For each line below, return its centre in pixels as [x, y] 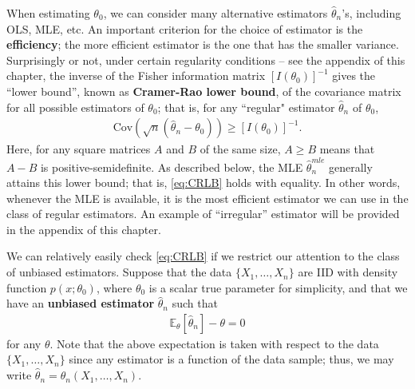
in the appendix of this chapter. [84, 229]
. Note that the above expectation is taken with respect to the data [214, 343]
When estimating [48, 13]
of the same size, [240, 149]
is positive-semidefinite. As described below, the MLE [172, 167]
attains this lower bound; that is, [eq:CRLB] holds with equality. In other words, [204, 183]
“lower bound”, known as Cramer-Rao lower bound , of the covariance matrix [204, 91]
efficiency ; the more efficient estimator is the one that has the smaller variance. [203, 44]
